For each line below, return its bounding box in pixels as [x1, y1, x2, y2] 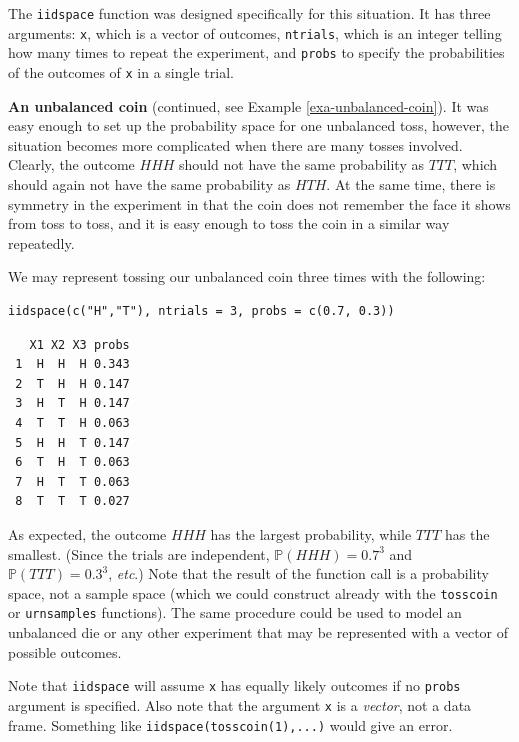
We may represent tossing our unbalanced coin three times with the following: [8, 266, 486, 287]
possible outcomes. [8, 641, 122, 662]
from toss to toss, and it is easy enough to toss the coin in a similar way [8, 213, 450, 234]
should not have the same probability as [179, 154, 424, 175]
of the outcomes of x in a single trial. [8, 61, 234, 82]
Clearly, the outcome [8, 154, 135, 175]
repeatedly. [8, 232, 75, 253]
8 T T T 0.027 [15, 494, 130, 509]
